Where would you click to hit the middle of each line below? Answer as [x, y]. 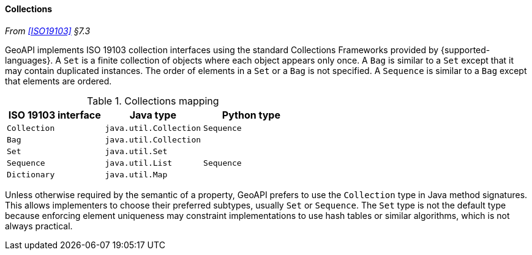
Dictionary [31, 174]
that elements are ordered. [58, 81]
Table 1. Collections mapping [153, 101]
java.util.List [139, 163]
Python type [251, 115]
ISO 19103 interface [54, 115]
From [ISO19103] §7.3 [48, 31]
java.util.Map [136, 174]
